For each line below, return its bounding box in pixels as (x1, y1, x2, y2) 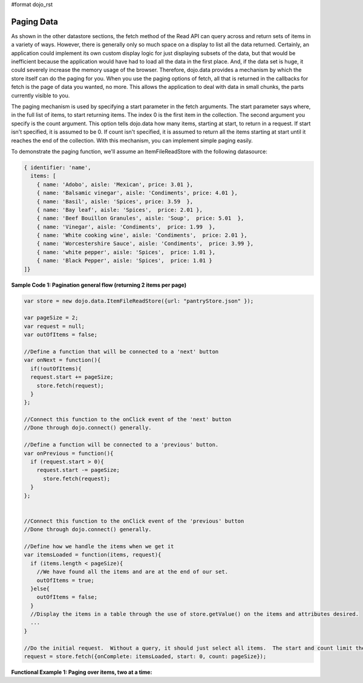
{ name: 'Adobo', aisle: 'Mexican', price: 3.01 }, (36, 181, 194, 188)
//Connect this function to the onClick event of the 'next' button (24, 416, 232, 423)
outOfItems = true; (36, 577, 95, 584)
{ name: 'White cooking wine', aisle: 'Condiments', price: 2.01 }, (36, 232, 247, 239)
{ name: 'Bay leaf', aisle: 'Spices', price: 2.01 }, (36, 206, 203, 213)
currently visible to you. (11, 91, 70, 99)
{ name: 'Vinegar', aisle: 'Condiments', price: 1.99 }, (36, 223, 216, 230)
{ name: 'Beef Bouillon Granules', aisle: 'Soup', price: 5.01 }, (36, 215, 244, 222)
